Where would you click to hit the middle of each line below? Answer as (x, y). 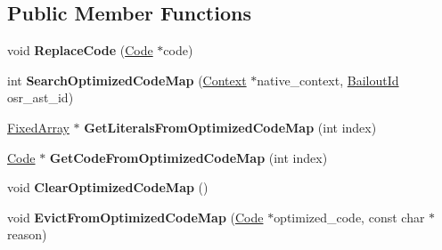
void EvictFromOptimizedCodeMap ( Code (135, 217)
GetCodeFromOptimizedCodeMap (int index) (188, 157)
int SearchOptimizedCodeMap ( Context (127, 80)
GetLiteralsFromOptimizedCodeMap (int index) (230, 127)
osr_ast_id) (41, 97)
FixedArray (38, 127)
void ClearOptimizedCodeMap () (108, 187)
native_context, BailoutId (328, 80)
